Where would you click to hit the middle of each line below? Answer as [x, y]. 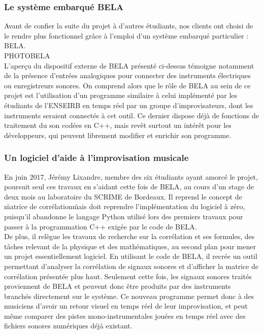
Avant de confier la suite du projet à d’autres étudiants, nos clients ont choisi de [129, 26]
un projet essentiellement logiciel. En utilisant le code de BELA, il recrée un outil [131, 256]
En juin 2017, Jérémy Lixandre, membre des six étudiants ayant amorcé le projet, [131, 176]
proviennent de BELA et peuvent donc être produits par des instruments [118, 286]
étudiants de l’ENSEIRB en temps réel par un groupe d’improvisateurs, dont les [129, 105]
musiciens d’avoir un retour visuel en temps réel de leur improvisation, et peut [126, 306]
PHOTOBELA [27, 55]
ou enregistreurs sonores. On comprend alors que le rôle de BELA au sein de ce [127, 85]
